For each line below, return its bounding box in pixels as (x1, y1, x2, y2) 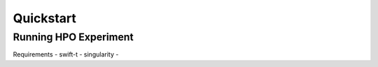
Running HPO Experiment (13, 31, 134, 43)
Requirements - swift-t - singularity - (13, 50, 119, 59)
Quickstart (13, 10, 77, 26)
